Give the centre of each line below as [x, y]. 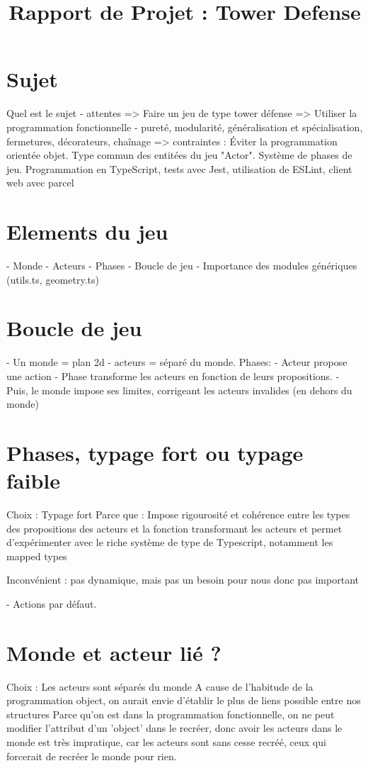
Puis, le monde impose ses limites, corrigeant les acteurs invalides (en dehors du [179, 390]
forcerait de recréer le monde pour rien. [92, 756]
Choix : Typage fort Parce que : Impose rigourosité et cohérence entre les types [178, 514]
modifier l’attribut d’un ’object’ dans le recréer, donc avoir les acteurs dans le [174, 728]
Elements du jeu [87, 232]
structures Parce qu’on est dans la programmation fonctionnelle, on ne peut [171, 714]
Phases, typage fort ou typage [155, 452]
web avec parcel [40, 183]
